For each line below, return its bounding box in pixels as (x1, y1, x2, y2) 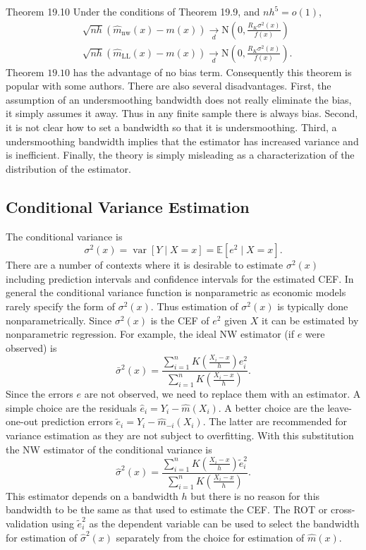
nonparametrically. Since (6, 312, 112, 327)
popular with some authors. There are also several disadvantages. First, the (6, 78, 331, 93)
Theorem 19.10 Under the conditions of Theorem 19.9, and (6, 4, 260, 18)
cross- (330, 502, 355, 517)
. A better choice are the (218, 400, 324, 415)
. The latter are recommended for (202, 414, 348, 429)
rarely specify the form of (6, 298, 115, 313)
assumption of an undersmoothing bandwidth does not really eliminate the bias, (6, 92, 352, 106)
